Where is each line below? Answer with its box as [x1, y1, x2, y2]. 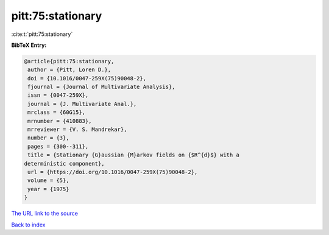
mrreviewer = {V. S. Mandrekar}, [27, 126, 127, 133]
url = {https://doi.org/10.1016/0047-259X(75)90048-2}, [27, 169, 198, 175]
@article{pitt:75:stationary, [24, 58, 115, 65]
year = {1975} [27, 186, 69, 192]
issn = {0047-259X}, [27, 92, 89, 99]
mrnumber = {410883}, [27, 118, 92, 124]
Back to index [11, 221, 46, 228]
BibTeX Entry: [11, 41, 47, 49]
